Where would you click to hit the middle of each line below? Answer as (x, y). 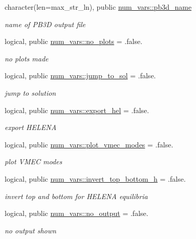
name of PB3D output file (45, 24)
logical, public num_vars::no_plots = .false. (74, 41)
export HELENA (31, 127)
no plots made (27, 58)
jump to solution (30, 92)
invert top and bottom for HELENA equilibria (76, 196)
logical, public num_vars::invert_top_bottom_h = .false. (95, 178)
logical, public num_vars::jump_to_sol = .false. (80, 75)
